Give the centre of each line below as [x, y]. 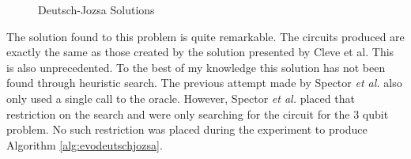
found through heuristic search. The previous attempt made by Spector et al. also [204, 83]
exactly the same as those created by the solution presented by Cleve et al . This [200, 52]
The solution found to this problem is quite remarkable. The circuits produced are [205, 36]
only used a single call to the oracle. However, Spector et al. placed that [181, 98]
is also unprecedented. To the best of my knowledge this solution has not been [196, 67]
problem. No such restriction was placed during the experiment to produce [187, 129]
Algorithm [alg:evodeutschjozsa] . [85, 144]
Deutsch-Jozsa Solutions [96, 9]
